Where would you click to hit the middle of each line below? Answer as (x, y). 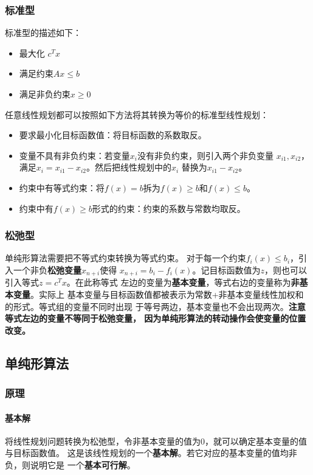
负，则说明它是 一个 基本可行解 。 (70, 465)
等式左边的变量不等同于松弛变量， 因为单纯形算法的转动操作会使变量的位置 (156, 318)
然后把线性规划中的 (133, 167)
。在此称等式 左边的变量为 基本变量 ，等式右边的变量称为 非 (183, 282)
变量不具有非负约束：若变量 (74, 155)
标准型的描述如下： (43, 33)
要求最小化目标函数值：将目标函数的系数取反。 (113, 135)
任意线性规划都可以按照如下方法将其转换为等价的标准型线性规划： (137, 114)
